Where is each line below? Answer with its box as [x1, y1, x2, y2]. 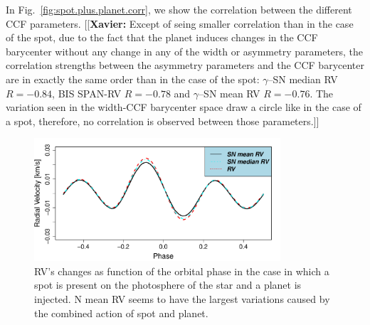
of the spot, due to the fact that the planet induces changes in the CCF [6, 30, 318, 45]
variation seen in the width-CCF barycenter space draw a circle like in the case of [6, 100, 361, 114]
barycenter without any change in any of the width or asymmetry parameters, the [6, 43, 364, 58]
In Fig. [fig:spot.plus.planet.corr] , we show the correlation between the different [6, 2, 352, 16]
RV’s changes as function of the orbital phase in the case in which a [34, 263, 329, 278]
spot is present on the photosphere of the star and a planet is [34, 277, 302, 292]
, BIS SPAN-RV [52, 85, 122, 100]
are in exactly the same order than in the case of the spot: [6, 71, 260, 86]
